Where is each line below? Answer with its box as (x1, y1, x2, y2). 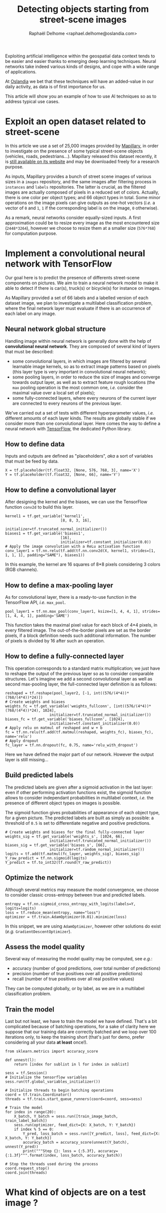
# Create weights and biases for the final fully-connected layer (5, 830, 145, 835)
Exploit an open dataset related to (5, 116, 146, 127)
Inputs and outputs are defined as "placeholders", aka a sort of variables (5, 453, 153, 459)
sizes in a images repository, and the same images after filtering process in (5, 178, 157, 184)
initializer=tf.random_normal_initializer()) (49, 847, 145, 852)
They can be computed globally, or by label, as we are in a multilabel (5, 986, 145, 992)
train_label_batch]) (5, 1118, 48, 1123)
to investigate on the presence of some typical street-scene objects (5, 148, 143, 154)
